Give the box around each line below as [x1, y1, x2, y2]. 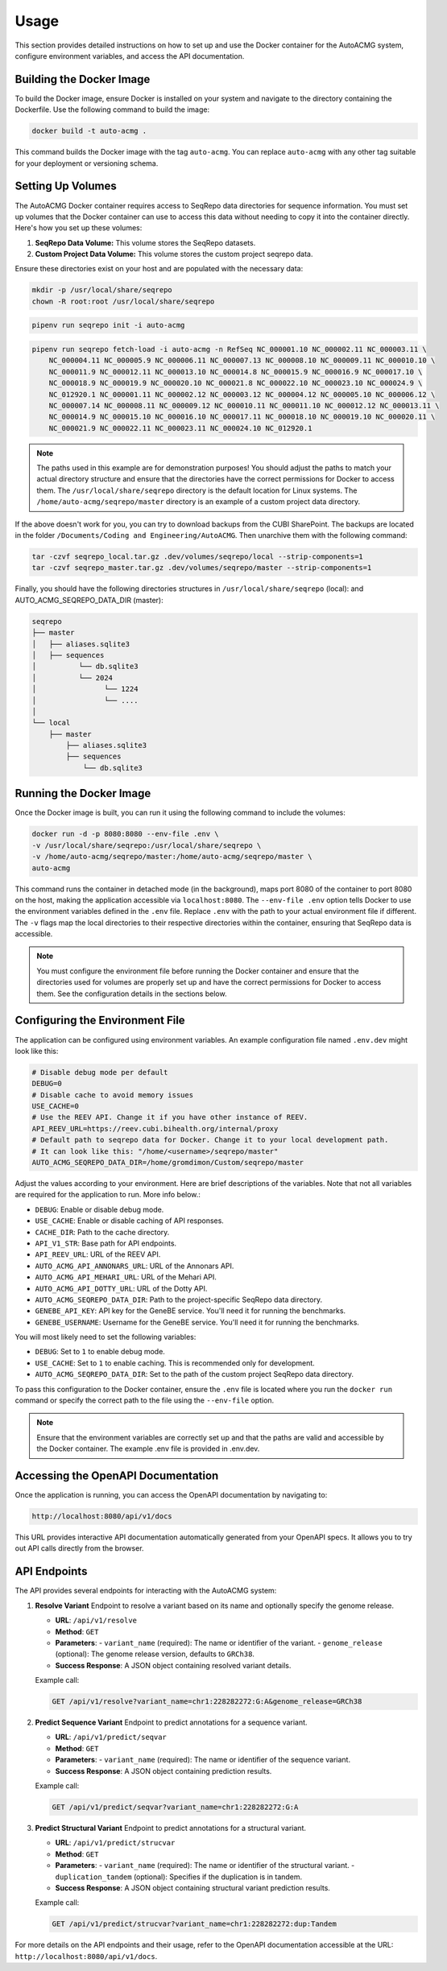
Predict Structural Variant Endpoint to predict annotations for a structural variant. [35, 1824, 306, 1833]
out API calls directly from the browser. [14, 1543, 144, 1553]
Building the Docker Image [14, 72, 151, 86]
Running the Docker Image [14, 787, 151, 800]
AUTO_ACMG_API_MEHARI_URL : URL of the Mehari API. [35, 1272, 217, 1282]
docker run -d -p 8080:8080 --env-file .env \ [31, 829, 219, 839]
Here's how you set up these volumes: [14, 223, 143, 233]
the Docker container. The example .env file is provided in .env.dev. [36, 1444, 260, 1453]
